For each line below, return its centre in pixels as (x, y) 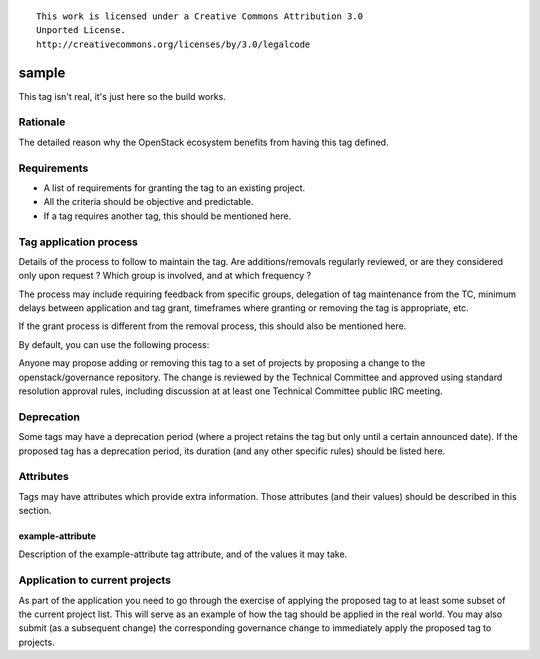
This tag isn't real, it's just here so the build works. (122, 96)
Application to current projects (95, 580)
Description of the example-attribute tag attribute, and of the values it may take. (183, 554)
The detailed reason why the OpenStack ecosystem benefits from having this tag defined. (203, 142)
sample (42, 72)
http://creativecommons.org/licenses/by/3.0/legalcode (173, 44)
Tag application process (78, 242)
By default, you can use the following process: (114, 344)
